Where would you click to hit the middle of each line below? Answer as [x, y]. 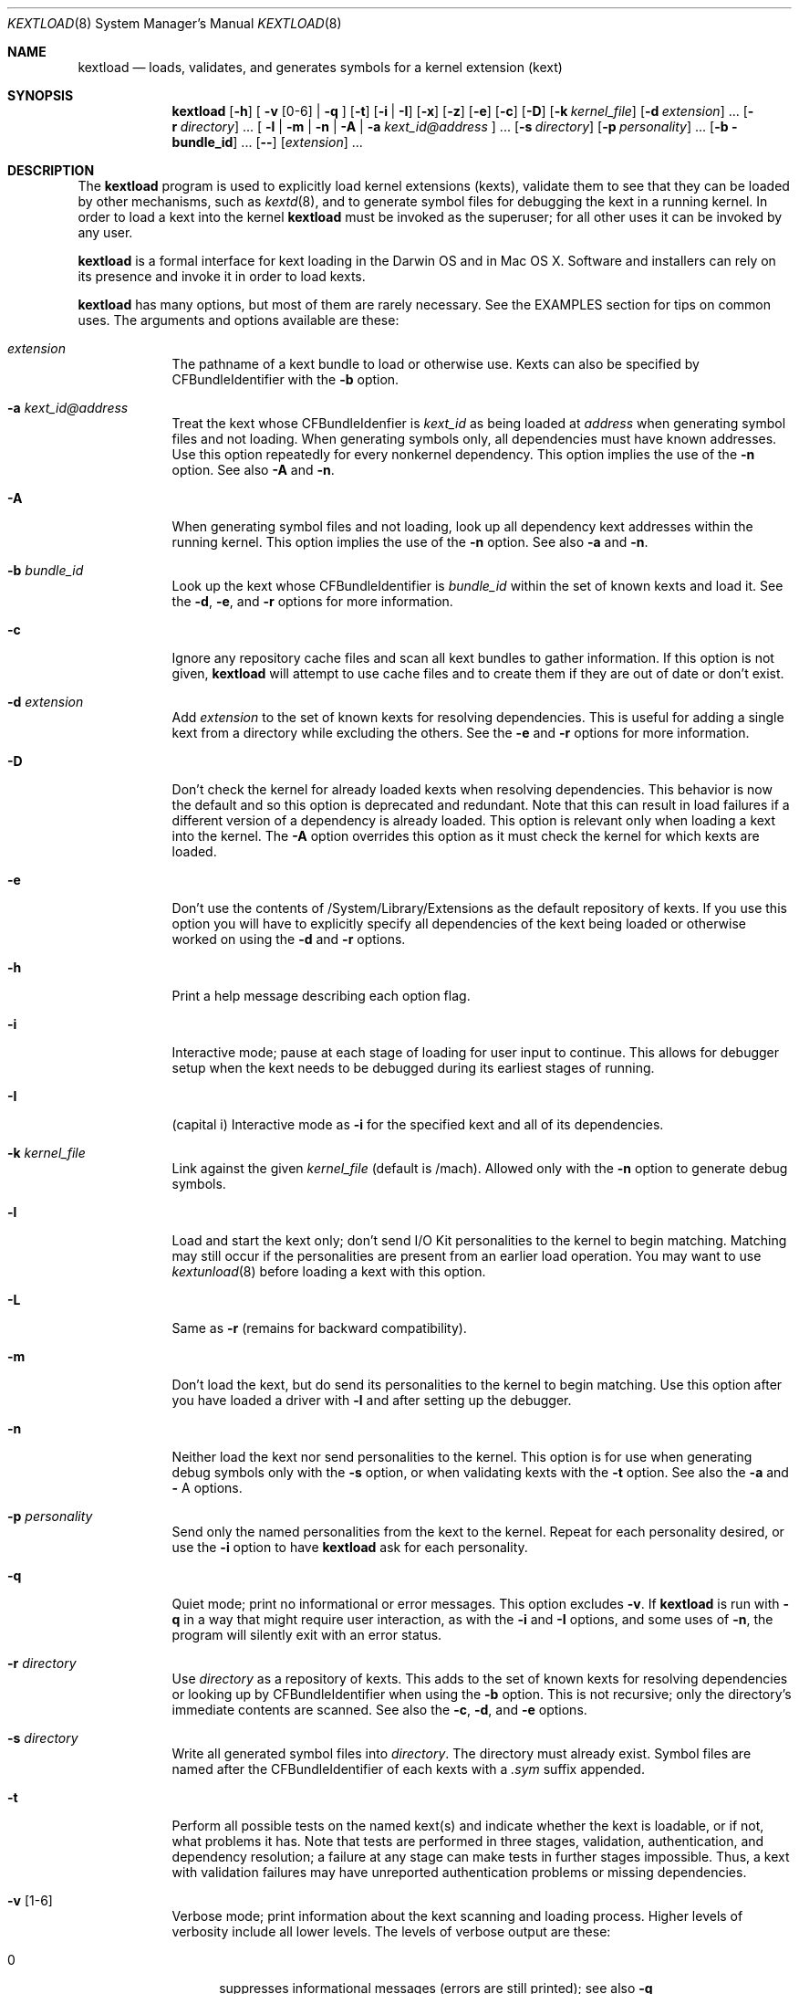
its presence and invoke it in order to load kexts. [222, 276]
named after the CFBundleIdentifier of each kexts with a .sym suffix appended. [408, 1769]
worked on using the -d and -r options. [289, 939]
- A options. [207, 1488]
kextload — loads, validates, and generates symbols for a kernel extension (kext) [320, 67]
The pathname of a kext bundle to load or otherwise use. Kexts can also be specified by [436, 364]
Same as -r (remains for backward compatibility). [319, 1328]
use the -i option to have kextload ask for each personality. [350, 1547]
